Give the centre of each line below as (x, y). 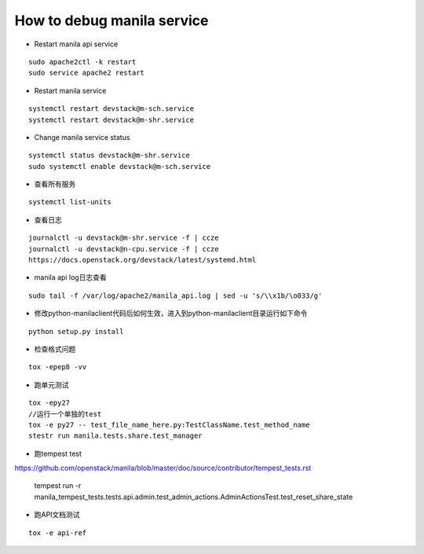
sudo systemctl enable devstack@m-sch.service (120, 166)
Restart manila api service (76, 44)
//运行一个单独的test (65, 414)
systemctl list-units (70, 202)
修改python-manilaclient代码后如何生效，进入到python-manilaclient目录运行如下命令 (171, 314)
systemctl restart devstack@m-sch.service (111, 109)
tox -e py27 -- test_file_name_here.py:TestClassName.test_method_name (169, 425)
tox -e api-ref (58, 533)
